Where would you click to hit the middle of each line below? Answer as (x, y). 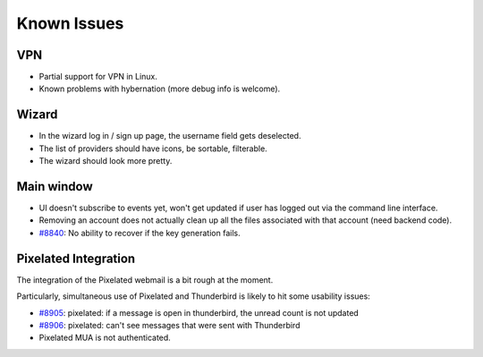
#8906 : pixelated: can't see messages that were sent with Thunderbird (169, 325)
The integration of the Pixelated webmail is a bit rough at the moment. (145, 280)
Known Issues (70, 23)
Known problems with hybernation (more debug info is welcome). (160, 89)
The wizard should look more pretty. (106, 161)
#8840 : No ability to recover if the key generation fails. (140, 233)
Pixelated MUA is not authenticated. (105, 338)
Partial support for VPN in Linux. (98, 77)
